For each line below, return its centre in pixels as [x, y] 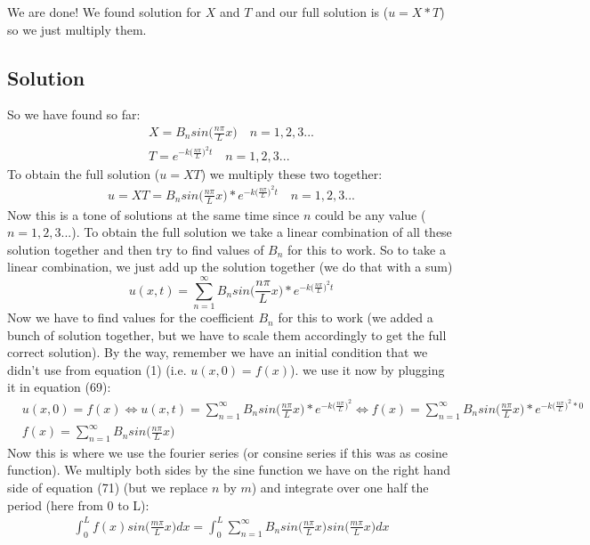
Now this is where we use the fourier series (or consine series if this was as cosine [227, 452]
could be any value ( [370, 214]
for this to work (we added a [356, 317]
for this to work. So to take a [367, 249]
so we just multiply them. [77, 29]
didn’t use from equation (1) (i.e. [97, 369]
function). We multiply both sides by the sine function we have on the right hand [229, 470]
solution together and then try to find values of [136, 249]
